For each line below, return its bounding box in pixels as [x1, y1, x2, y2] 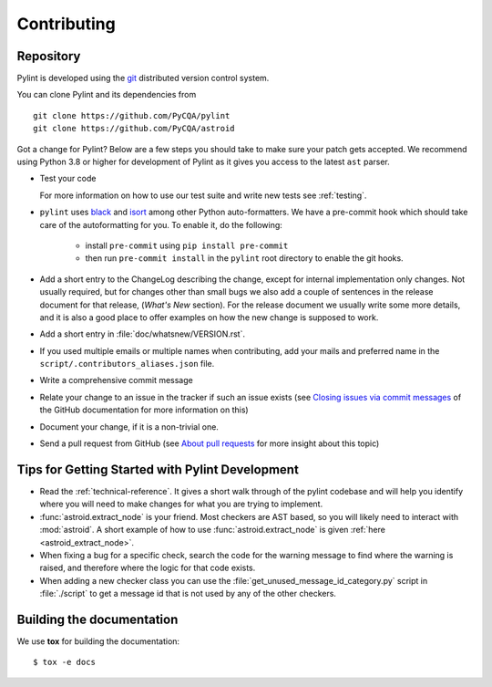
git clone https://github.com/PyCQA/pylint [33, 110, 231, 120]
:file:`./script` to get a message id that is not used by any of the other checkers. [39, 588, 337, 599]
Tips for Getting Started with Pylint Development [16, 462, 300, 477]
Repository [16, 48, 81, 64]
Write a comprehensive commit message [39, 375, 193, 386]
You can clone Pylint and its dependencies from [16, 89, 197, 100]
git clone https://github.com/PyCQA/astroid [33, 123, 236, 134]
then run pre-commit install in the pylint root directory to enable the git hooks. [85, 253, 405, 264]
